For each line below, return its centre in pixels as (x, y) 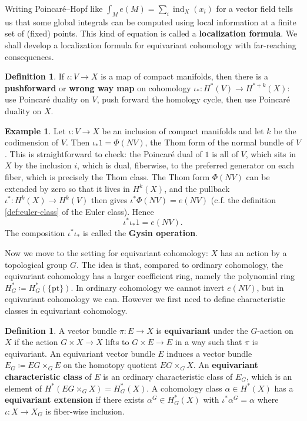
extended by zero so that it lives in (67, 188)
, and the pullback (197, 188)
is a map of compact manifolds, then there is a (185, 76)
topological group (36, 264)
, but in (270, 287)
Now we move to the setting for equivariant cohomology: (106, 252)
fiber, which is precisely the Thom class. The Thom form (107, 176)
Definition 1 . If (35, 76)
